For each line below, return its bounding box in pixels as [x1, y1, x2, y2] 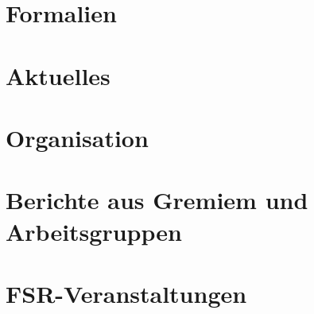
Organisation [6, 121, 149, 153]
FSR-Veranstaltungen [6, 277, 247, 309]
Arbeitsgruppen [6, 215, 182, 247]
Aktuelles [6, 59, 110, 91]
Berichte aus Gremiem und [6, 184, 308, 216]
